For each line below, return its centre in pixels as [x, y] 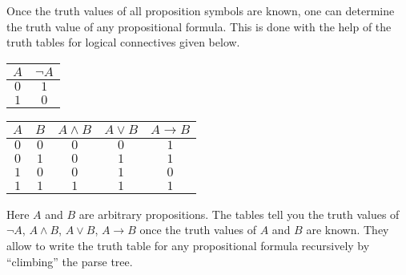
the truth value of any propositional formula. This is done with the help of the [199, 26]
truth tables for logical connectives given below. [123, 42]
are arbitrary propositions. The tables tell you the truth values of [239, 214]
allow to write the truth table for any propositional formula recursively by [188, 245]
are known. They [348, 230]
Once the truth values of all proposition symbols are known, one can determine [201, 10]
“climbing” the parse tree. [70, 261]
